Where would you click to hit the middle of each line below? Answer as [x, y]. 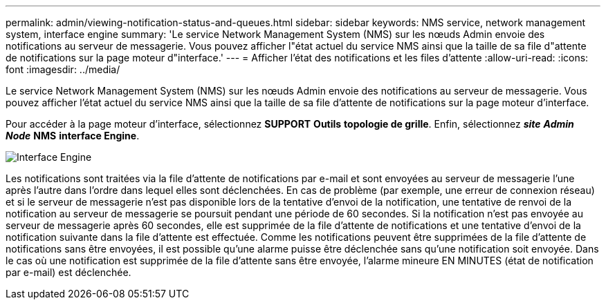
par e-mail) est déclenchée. [68, 272]
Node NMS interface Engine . [73, 136]
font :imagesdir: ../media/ [63, 69]
